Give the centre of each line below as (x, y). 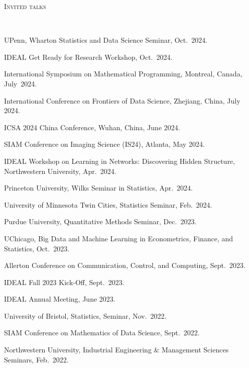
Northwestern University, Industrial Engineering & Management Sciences (116, 350)
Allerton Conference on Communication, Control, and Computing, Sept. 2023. (125, 265)
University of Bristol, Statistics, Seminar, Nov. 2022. (85, 315)
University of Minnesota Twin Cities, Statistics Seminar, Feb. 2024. (108, 204)
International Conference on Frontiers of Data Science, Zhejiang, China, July (122, 100)
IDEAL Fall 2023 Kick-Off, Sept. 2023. (64, 282)
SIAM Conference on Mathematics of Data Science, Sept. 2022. (102, 333)
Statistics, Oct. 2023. (37, 248)
